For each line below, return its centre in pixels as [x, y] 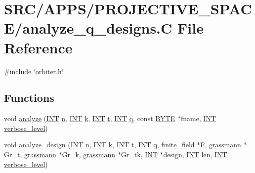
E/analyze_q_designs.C [88, 28]
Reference [38, 47]
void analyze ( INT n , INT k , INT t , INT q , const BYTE [90, 118]
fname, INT [199, 118]
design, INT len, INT [195, 154]
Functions [29, 98]
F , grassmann [221, 145]
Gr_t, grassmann [30, 154]
